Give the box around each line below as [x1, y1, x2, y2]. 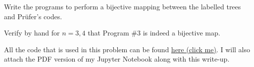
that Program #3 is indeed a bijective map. [88, 28, 220, 38]
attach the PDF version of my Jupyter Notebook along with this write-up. [4, 54, 230, 64]
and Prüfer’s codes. [4, 11, 62, 21]
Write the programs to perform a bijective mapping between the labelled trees [4, 1, 241, 11]
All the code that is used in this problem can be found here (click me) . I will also [4, 44, 250, 54]
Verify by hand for [4, 28, 60, 38]
